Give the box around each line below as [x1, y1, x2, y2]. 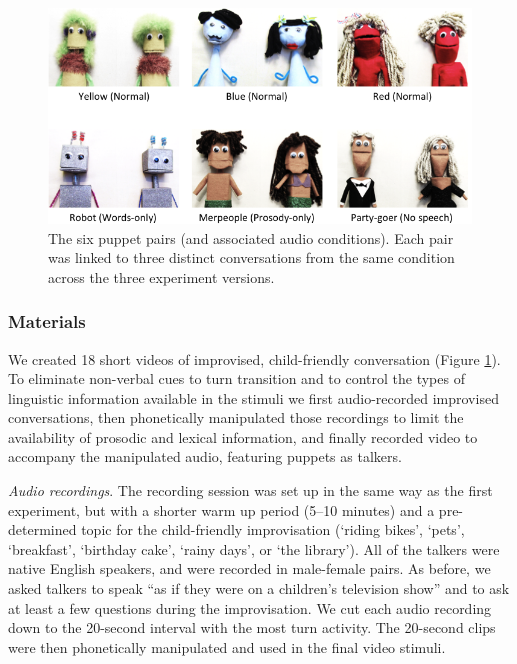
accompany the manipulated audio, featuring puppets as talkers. [8, 446, 402, 467]
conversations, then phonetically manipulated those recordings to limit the [8, 407, 464, 428]
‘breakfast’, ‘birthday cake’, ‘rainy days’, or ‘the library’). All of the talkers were [8, 538, 500, 559]
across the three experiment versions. [48, 266, 275, 287]
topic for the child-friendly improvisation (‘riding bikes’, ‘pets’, [81, 519, 465, 540]
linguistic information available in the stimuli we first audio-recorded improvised [8, 387, 499, 408]
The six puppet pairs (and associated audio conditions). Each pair [48, 227, 454, 248]
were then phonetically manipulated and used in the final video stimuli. [8, 636, 446, 657]
